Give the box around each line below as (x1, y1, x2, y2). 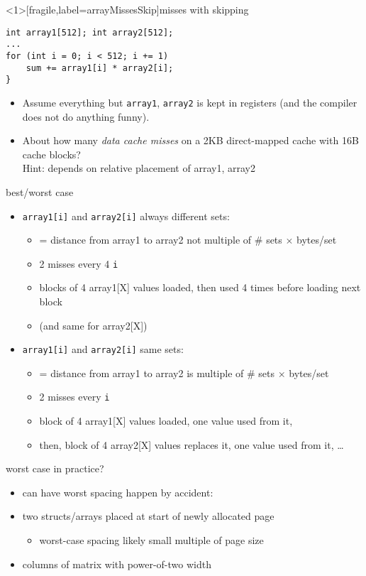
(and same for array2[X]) (39, 317, 148, 332)
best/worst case (6, 184, 74, 199)
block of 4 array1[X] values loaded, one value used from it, (39, 413, 293, 428)
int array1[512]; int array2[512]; (6, 27, 174, 38)
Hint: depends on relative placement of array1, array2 (22, 161, 255, 175)
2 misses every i (39, 389, 110, 404)
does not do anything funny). (22, 109, 150, 124)
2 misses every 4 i (39, 256, 118, 271)
